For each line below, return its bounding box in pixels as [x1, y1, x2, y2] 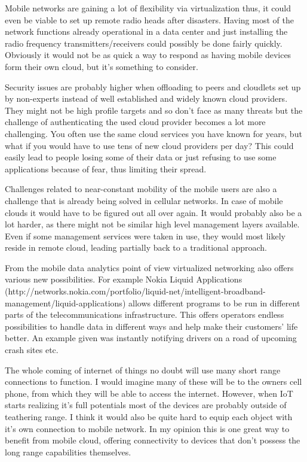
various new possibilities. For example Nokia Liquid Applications [5, 273, 242, 285]
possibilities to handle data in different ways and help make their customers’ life [5, 320, 298, 332]
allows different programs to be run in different [128, 296, 300, 309]
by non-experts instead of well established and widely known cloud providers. [5, 92, 288, 105]
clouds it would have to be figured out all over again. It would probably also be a [5, 206, 302, 218]
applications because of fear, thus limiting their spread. [5, 162, 207, 175]
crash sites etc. [5, 344, 59, 356]
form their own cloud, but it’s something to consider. [5, 60, 198, 72]
